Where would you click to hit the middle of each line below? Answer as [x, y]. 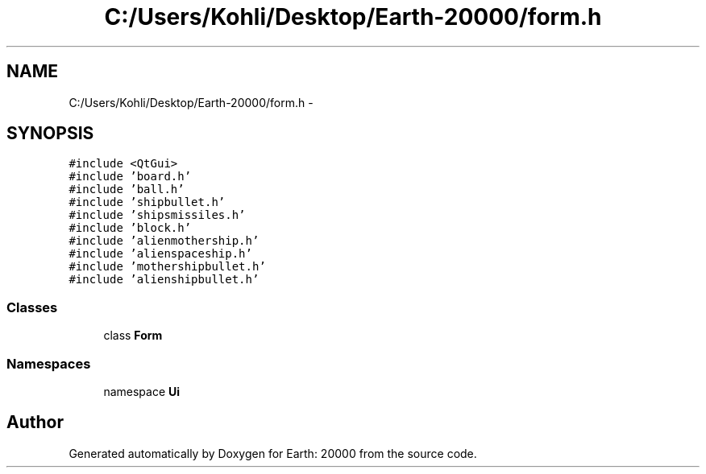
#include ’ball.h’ [127, 190]
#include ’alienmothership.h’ [164, 241]
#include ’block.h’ [130, 228]
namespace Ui [142, 391]
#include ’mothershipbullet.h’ [167, 267]
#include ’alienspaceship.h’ [160, 254]
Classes [32, 307]
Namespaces [49, 363]
